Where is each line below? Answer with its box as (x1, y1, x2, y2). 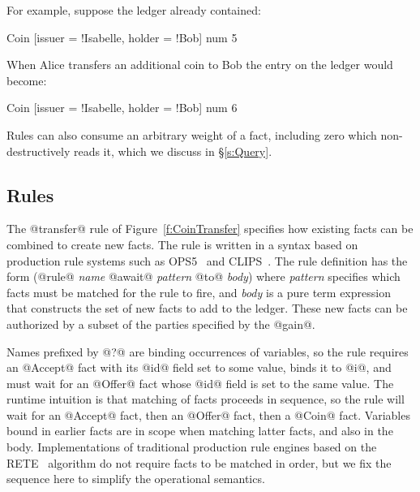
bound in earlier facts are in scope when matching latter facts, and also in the (6, 422, 393, 439)
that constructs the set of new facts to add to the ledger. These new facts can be (6, 300, 408, 317)
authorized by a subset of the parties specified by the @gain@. (6, 315, 315, 332)
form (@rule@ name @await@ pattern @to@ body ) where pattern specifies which (6, 268, 401, 285)
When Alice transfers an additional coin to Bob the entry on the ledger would (6, 56, 393, 73)
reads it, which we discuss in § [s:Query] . (73, 142, 272, 159)
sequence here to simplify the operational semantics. (6, 470, 265, 487)
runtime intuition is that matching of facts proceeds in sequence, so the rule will (6, 391, 405, 408)
